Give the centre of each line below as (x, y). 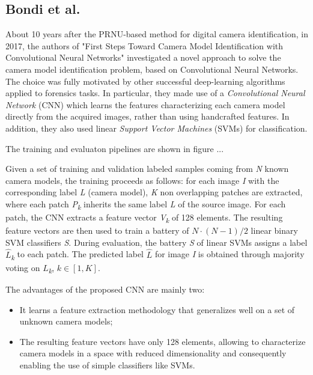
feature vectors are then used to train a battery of (97, 230)
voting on (23, 267)
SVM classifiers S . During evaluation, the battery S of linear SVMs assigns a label (156, 242)
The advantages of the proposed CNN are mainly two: (105, 289)
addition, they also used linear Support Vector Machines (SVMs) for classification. (156, 128)
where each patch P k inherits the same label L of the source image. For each (146, 204)
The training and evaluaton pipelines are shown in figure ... (115, 148)
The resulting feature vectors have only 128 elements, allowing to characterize (163, 341)
